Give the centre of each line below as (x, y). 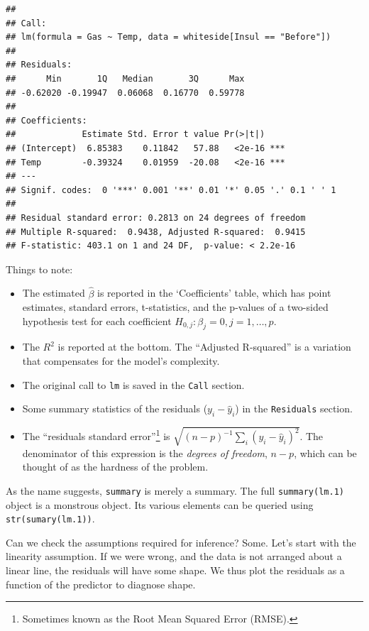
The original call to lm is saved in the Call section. (133, 384)
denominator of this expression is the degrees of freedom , (145, 452)
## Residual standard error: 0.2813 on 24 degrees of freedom (156, 218)
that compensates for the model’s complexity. (121, 361)
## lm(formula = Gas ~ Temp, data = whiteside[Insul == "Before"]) (169, 37)
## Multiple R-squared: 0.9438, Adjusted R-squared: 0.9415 (156, 232)
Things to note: (39, 269)
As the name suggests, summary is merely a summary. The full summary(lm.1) (175, 490)
